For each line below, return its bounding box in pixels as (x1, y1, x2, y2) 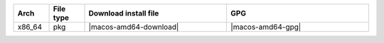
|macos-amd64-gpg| (230, 22, 302, 32)
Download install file (88, 8, 159, 18)
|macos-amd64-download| (88, 22, 179, 32)
